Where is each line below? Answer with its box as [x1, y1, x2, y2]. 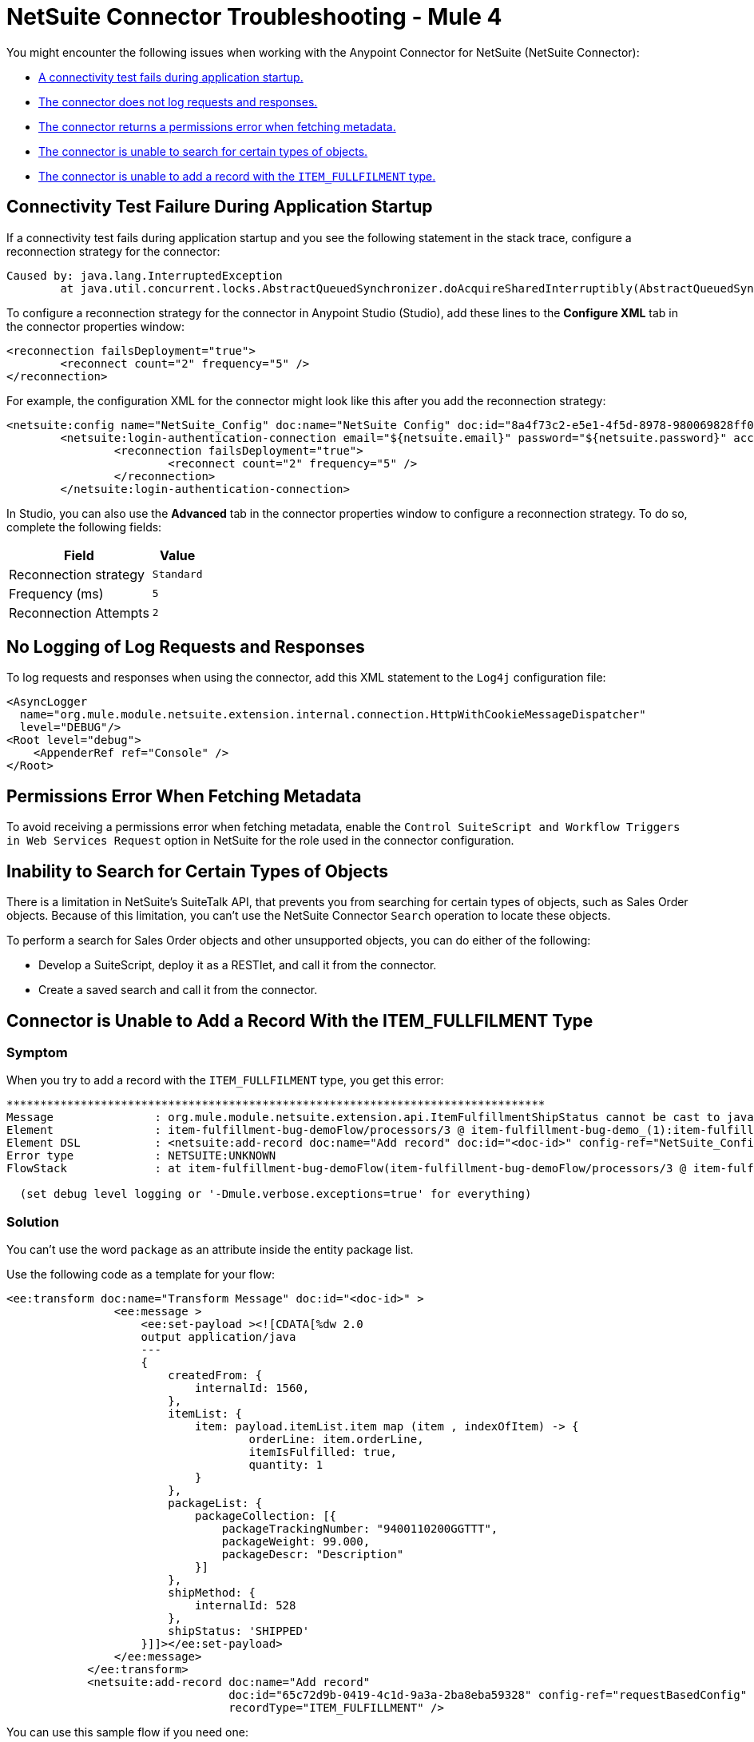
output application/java [141, 1330, 296, 1344]
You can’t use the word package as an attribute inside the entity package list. [6, 1243, 414, 1257]
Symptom [6, 1044, 68, 1060]
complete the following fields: [6, 519, 162, 534]
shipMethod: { [168, 1586, 256, 1600]
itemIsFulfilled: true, [248, 1446, 397, 1459]
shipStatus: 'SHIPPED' [168, 1625, 310, 1638]
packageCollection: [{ [195, 1509, 337, 1523]
